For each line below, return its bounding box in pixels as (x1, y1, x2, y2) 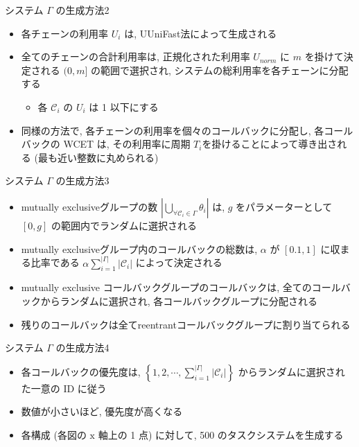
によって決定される (135, 255, 222, 270)
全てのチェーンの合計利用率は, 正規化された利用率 (21, 49, 250, 64)
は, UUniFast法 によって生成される (124, 26, 277, 40)
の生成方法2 (55, 3, 110, 17)
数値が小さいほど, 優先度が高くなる (21, 404, 183, 419)
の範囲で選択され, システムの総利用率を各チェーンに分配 (91, 62, 349, 77)
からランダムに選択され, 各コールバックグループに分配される (40, 293, 317, 308)
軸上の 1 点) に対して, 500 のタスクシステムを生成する (98, 427, 344, 441)
